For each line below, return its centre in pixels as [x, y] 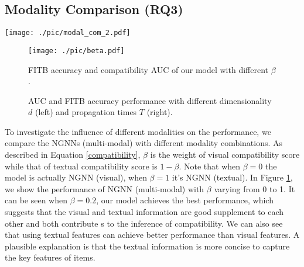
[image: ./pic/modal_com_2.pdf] [68, 33]
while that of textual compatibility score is [81, 166]
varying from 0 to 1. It [255, 188]
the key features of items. [50, 257]
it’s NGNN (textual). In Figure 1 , [232, 177]
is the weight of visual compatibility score [225, 155]
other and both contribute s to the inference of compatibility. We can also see [144, 223]
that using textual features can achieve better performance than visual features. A [152, 235]
